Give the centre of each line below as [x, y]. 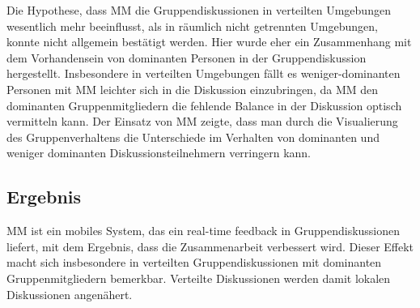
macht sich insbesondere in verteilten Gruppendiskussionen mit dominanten [194, 262]
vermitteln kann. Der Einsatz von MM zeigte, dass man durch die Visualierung [202, 121]
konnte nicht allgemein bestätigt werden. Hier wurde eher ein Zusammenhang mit [209, 42]
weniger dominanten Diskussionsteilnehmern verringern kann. [159, 153]
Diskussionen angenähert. [70, 294]
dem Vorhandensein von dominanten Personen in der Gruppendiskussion [187, 57]
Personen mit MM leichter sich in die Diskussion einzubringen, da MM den [193, 89]
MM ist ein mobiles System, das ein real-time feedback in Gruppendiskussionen [204, 231]
